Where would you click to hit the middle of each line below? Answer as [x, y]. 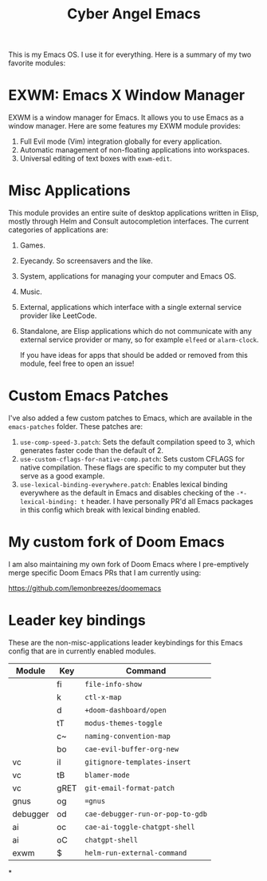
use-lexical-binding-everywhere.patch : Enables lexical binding [124, 484]
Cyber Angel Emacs [134, 14]
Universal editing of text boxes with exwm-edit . [96, 159]
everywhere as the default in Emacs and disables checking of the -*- [133, 493]
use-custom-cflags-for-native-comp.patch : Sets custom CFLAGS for [132, 459]
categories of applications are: [59, 230]
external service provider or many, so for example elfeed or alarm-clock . [139, 339]
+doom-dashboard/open [126, 710]
